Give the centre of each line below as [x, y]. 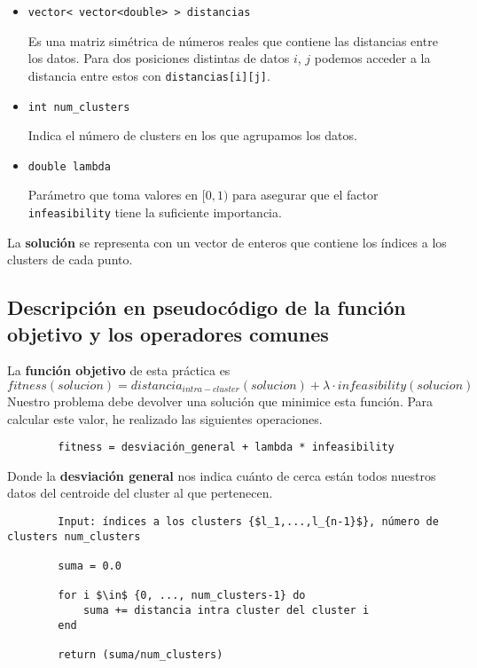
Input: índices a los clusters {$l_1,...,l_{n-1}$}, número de [248, 522]
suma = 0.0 [90, 566]
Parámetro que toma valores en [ [117, 195]
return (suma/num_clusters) [141, 654]
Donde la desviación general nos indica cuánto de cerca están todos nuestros [222, 475]
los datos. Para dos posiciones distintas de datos [159, 58]
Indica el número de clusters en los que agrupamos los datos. [192, 135]
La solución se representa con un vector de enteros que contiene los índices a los [227, 242]
